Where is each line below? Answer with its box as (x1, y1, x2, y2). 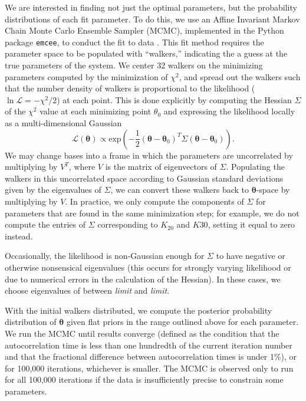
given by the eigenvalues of (5, 183, 101, 196)
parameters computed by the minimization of (5, 70, 168, 83)
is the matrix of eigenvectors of (105, 160, 217, 173)
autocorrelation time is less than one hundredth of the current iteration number (5, 338, 292, 351)
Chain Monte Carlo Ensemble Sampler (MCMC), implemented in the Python (5, 24, 284, 37)
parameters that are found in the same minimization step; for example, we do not (5, 206, 300, 219)
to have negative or (216, 249, 285, 262)
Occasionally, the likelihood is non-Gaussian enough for (5, 249, 205, 262)
